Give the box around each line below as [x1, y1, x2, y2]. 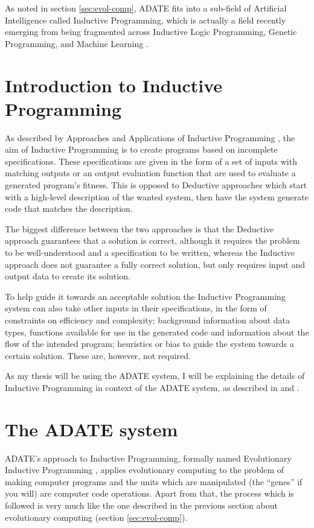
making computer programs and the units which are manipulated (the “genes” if [5, 475, 303, 488]
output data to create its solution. [5, 270, 130, 282]
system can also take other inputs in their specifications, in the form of [5, 302, 267, 314]
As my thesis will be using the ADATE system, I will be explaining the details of [5, 369, 305, 382]
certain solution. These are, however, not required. [5, 349, 191, 361]
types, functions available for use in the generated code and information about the [5, 325, 309, 338]
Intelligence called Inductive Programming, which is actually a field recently [5, 13, 286, 26]
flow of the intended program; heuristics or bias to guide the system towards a [5, 337, 294, 350]
